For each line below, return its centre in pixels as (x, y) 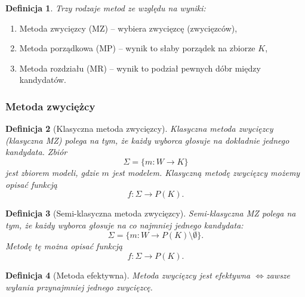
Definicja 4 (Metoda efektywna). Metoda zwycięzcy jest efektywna (128, 275)
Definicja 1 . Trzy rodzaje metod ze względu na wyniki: (106, 8)
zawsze (278, 275)
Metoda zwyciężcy (50, 106)
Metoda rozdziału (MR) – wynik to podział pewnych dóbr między (140, 68)
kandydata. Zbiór (36, 152)
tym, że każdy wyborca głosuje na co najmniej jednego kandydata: (124, 225)
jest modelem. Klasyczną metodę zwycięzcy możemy (206, 172)
